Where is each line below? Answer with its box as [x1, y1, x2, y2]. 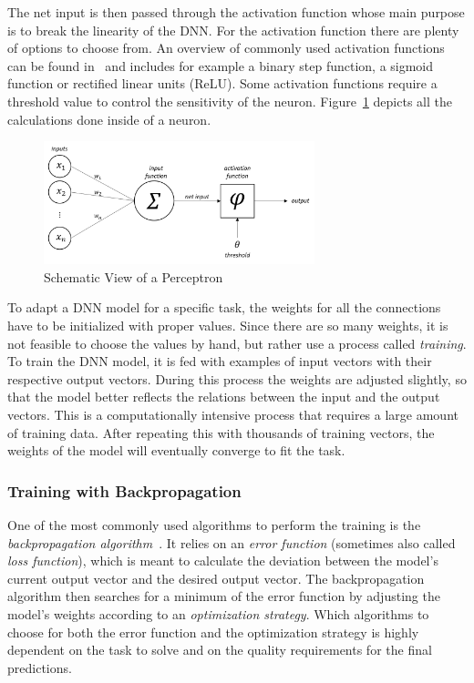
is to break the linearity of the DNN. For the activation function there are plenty [7, 20, 459, 39]
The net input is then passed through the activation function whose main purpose [7, 3, 465, 21]
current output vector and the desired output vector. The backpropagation [7, 568, 425, 587]
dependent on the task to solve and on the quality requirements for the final [7, 640, 432, 659]
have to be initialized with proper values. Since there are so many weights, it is [7, 316, 448, 334]
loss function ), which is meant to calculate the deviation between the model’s [7, 551, 438, 570]
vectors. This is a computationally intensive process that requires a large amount [7, 404, 459, 423]
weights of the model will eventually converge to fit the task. [7, 441, 345, 460]
